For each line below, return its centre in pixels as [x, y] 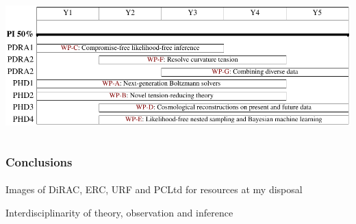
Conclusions [39, 161]
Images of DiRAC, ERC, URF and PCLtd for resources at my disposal [154, 189]
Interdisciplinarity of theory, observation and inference [119, 212]
